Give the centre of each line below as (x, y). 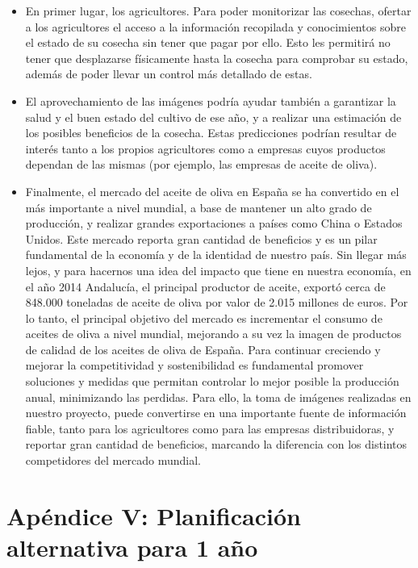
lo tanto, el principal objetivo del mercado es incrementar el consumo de (204, 317)
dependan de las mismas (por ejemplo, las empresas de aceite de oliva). (201, 164)
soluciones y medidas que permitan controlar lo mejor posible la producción (212, 381)
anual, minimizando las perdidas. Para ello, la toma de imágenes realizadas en (218, 397)
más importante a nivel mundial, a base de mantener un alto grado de (199, 207)
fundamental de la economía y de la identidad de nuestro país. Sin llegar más (216, 255)
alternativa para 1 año (132, 547)
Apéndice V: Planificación (154, 515)
